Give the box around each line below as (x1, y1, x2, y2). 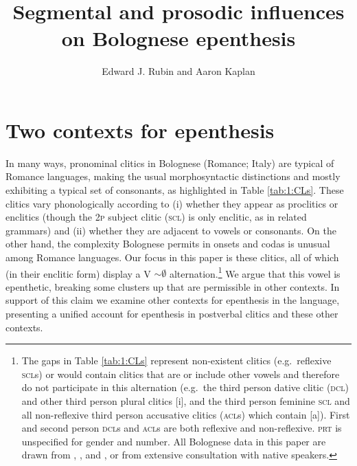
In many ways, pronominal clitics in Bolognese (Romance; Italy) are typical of (5, 155, 334, 170)
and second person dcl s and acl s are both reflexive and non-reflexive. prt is (21, 421, 342, 435)
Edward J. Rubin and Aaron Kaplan (102, 64, 255, 78)
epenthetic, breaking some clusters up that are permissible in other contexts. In (5, 279, 340, 293)
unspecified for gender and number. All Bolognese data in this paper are (21, 434, 326, 448)
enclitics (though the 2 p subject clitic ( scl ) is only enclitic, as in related (5, 210, 307, 224)
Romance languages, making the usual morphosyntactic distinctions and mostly (5, 169, 341, 184)
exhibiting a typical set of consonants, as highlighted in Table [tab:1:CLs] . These (5, 183, 344, 197)
